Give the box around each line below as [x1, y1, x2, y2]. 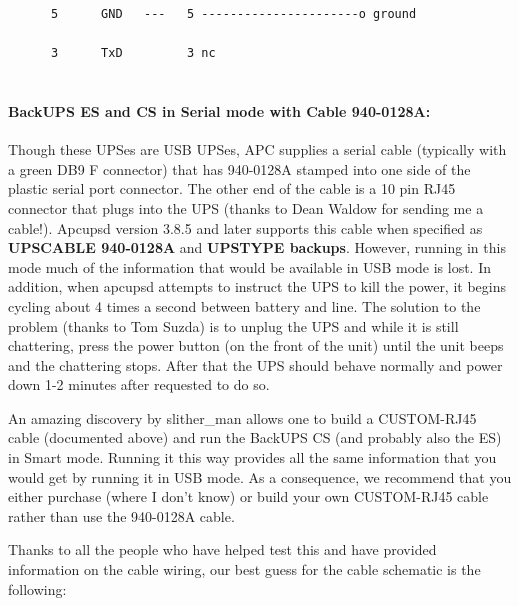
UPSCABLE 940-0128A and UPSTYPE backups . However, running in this [8, 237, 506, 258]
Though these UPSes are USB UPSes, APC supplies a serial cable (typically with [8, 139, 507, 160]
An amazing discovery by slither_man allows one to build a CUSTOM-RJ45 [8, 407, 477, 428]
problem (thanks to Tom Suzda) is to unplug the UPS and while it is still [8, 315, 459, 336]
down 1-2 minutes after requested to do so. [8, 374, 270, 395]
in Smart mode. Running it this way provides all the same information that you [8, 447, 497, 468]
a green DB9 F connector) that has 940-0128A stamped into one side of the [8, 158, 471, 179]
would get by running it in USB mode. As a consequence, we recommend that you [8, 466, 512, 487]
